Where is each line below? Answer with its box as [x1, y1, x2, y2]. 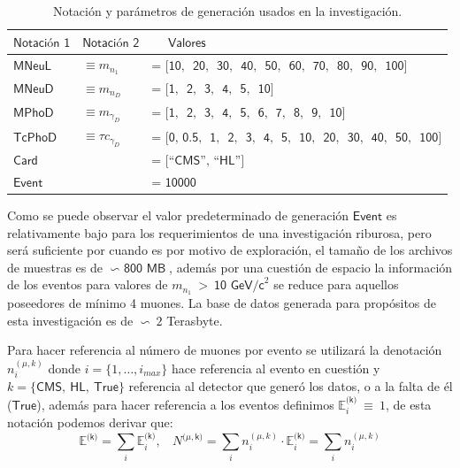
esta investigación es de [7, 311, 134, 329]
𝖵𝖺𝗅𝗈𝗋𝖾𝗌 [167, 36, 206, 50]
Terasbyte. [166, 311, 223, 329]
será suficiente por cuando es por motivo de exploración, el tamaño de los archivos [7, 241, 453, 259]
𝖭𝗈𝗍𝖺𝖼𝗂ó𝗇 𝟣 [13, 36, 71, 50]
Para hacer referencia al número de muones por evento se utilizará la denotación [7, 341, 442, 359]
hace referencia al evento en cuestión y [172, 358, 380, 377]
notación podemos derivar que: [7, 412, 173, 431]
